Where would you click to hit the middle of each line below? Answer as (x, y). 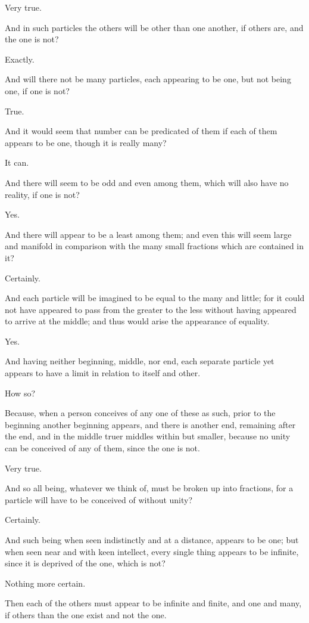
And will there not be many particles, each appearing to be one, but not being (148, 79)
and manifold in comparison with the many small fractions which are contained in (154, 246)
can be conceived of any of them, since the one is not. (102, 448)
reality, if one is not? (42, 194)
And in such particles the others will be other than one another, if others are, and (154, 27)
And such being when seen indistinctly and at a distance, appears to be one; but (152, 540)
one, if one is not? (37, 90)
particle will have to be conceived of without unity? (99, 499)
